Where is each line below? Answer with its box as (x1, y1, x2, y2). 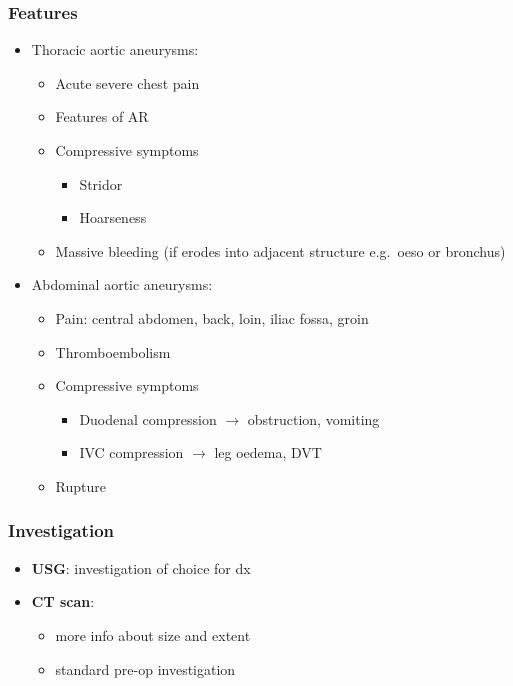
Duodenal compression (79, 408, 217, 429)
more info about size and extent (55, 624, 251, 645)
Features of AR (55, 106, 149, 127)
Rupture (55, 475, 107, 496)
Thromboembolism (55, 341, 171, 362)
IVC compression (79, 442, 184, 463)
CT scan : (31, 591, 95, 612)
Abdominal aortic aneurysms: (31, 274, 213, 295)
